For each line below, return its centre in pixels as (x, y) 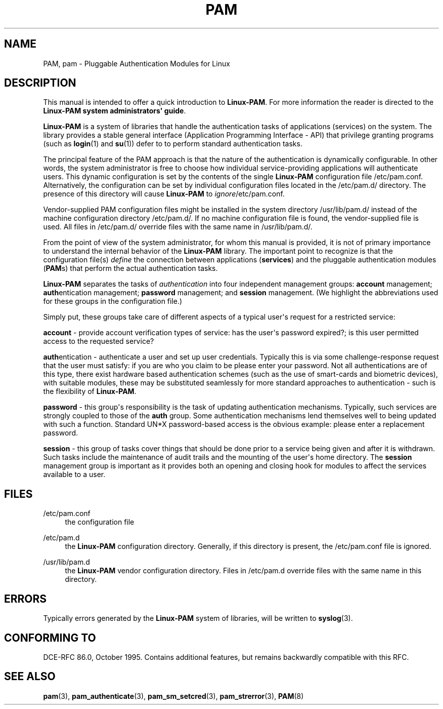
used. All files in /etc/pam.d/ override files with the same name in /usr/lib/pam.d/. (178, 227)
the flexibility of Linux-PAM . (90, 391)
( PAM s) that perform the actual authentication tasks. (130, 268)
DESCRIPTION (40, 83)
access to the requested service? (99, 341)
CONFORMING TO (50, 638)
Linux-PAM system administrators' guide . (115, 111)
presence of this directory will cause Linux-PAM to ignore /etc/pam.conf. (164, 194)
